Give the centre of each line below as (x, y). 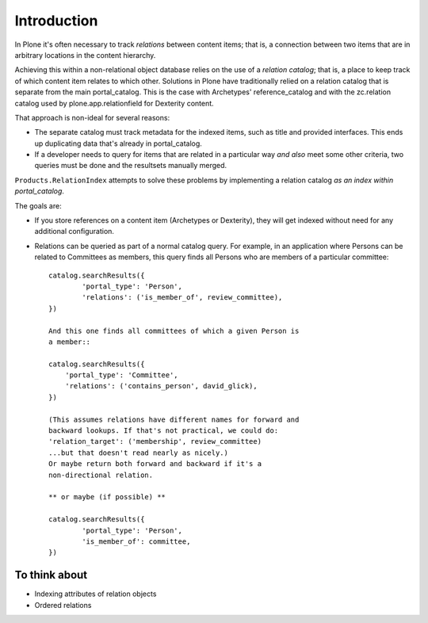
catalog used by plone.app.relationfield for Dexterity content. (114, 103)
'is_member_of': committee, (136, 541)
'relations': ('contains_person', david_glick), (161, 386)
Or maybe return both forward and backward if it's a (155, 464)
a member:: (70, 342)
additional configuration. (75, 231)
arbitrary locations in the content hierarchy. (85, 55)
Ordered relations (63, 605)
